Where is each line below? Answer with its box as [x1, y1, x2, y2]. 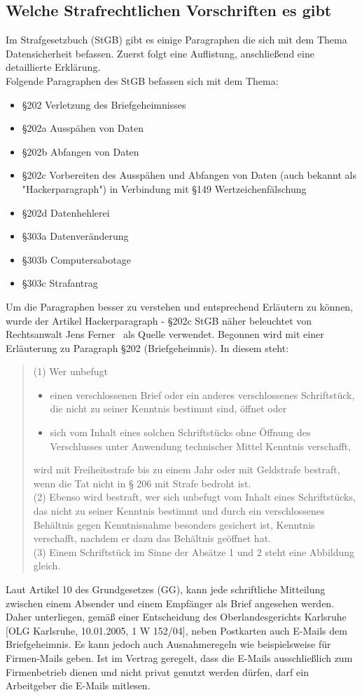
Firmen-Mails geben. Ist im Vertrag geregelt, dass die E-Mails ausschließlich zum [6, 650, 353, 665]
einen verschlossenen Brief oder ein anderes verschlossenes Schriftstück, [50, 387, 355, 402]
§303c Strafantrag [22, 276, 98, 290]
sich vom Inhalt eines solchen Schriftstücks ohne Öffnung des [50, 425, 311, 440]
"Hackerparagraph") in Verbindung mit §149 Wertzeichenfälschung [22, 181, 307, 196]
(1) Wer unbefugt [33, 364, 109, 379]
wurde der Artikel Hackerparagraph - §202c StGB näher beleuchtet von [6, 313, 312, 327]
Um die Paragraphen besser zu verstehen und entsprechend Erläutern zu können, [6, 299, 354, 313]
